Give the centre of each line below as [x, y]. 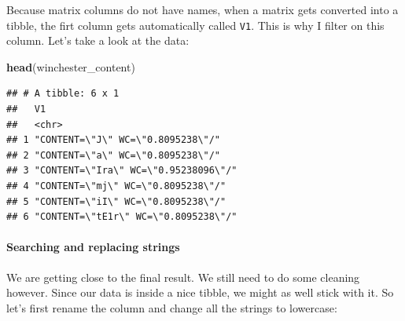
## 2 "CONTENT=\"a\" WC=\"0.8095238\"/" [114, 155]
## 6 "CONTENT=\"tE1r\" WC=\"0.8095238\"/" [122, 217]
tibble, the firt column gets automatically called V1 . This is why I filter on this [195, 25]
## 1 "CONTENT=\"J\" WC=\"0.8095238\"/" [114, 140]
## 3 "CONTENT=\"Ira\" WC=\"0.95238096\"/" [122, 171]
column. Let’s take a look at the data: [98, 40]
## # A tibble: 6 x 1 [63, 94]
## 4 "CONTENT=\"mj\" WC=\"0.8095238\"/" [116, 186]
